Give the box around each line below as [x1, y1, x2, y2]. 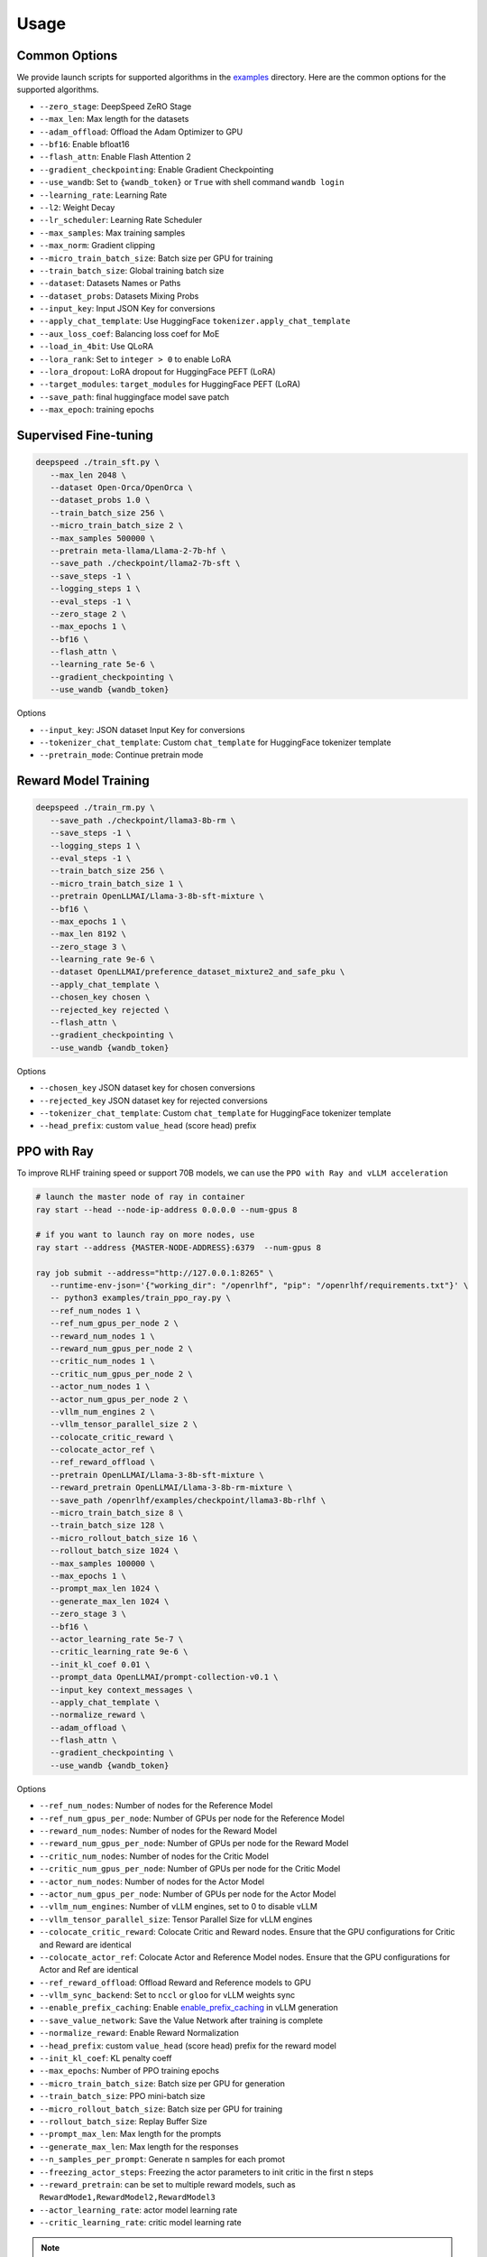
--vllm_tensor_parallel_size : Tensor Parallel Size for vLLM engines [39, 1914, 313, 1925]
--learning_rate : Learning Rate [39, 190, 167, 200]
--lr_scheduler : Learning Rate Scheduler [39, 215, 203, 226]
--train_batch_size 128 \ [50, 1520, 165, 1530]
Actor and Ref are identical [39, 1964, 139, 1975]
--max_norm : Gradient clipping [39, 240, 155, 251]
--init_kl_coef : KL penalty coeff [39, 2053, 172, 2064]
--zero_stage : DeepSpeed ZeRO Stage [39, 100, 192, 112]
